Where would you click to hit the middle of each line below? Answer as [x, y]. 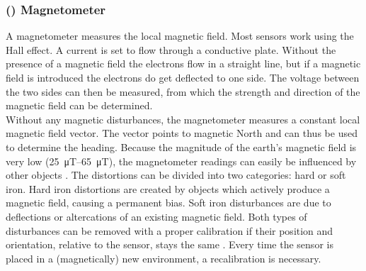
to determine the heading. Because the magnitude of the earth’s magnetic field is [181, 146]
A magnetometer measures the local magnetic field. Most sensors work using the [180, 36]
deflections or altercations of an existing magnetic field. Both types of [156, 216]
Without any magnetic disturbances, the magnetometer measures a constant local [183, 119]
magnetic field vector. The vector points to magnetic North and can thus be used [182, 133]
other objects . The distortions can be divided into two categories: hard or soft [176, 175]
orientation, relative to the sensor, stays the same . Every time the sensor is [170, 244]
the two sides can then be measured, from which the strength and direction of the [183, 91]
